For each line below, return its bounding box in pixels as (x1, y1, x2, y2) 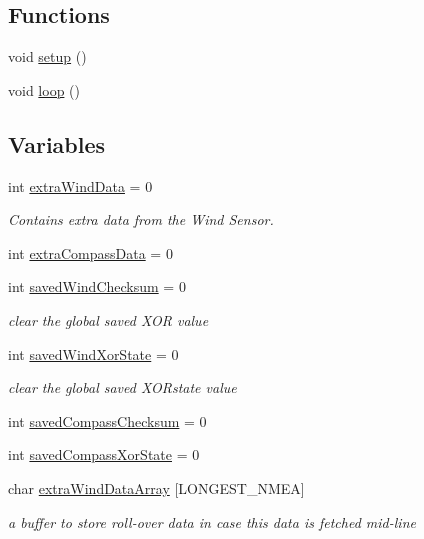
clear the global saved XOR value (8, 309, 209, 330)
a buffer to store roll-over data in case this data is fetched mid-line (8, 511, 416, 532)
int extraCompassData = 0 (8, 242, 173, 263)
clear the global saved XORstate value (8, 377, 237, 398)
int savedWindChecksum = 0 (8, 276, 186, 297)
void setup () (8, 46, 87, 67)
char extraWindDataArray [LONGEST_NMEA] (8, 477, 305, 498)
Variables (8, 128, 106, 159)
